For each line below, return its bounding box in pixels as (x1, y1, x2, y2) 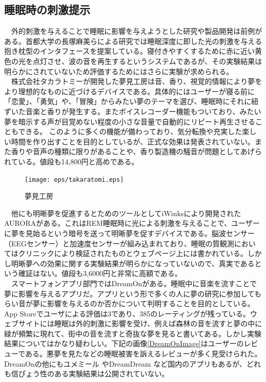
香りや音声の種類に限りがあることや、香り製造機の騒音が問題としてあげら (11, 146, 262, 157)
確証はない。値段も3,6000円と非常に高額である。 (18, 268, 182, 279)
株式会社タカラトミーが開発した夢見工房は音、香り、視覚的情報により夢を (11, 76, 262, 87)
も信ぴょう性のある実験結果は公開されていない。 (4, 368, 169, 379)
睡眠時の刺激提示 (4, 2, 90, 17)
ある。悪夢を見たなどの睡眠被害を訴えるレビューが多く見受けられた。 (25, 348, 262, 359)
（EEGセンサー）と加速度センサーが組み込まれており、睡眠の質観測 (4, 238, 234, 248)
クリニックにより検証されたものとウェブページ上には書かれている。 (18, 248, 248, 259)
